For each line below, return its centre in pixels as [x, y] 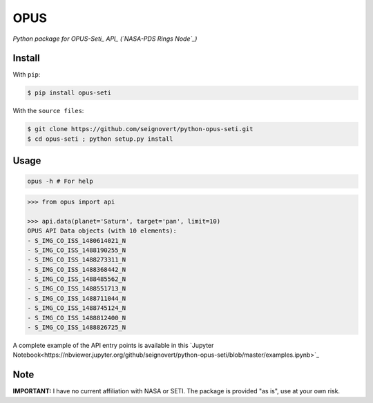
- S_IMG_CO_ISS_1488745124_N [77, 308]
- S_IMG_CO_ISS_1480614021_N [77, 240]
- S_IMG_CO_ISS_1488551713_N [77, 289]
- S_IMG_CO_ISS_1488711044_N [77, 298]
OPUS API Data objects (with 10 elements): [102, 231]
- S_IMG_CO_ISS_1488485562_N [77, 279]
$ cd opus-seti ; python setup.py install [100, 139]
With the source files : [48, 111]
